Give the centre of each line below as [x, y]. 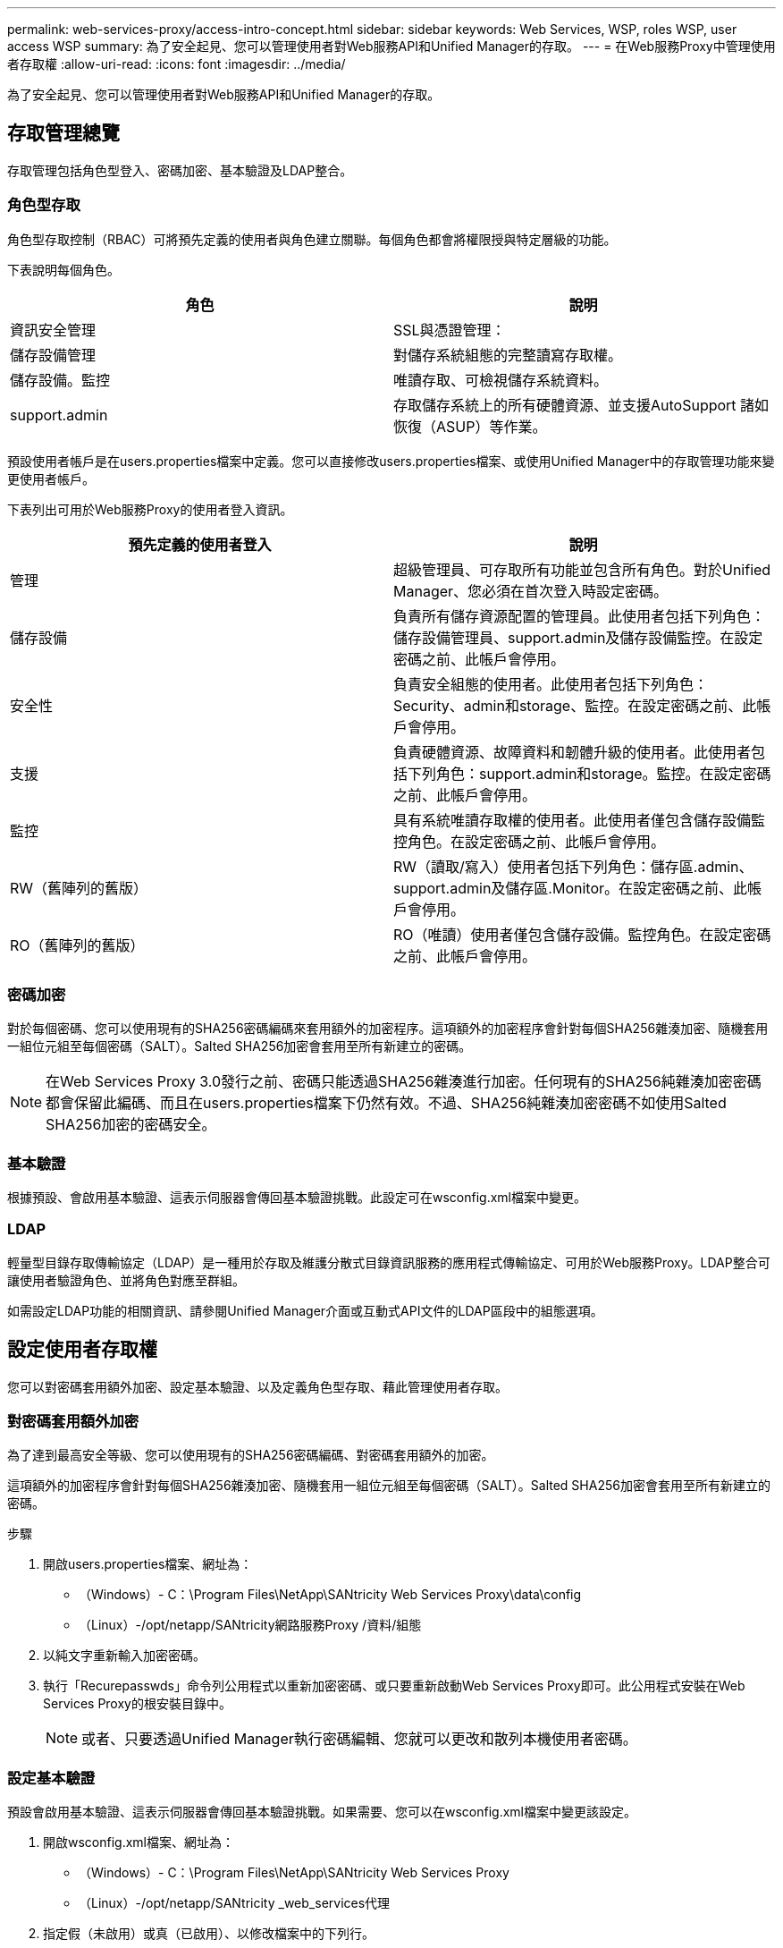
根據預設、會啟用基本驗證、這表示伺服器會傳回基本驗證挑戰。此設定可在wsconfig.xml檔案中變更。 [297, 1198]
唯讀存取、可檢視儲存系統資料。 [501, 380]
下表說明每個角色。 [63, 269]
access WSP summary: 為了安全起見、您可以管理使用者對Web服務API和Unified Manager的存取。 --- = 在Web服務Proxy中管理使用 [391, 46]
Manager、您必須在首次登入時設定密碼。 [531, 591]
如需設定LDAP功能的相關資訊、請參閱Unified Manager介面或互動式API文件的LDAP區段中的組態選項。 [305, 1310]
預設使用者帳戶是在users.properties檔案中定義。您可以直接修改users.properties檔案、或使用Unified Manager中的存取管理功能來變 [391, 461]
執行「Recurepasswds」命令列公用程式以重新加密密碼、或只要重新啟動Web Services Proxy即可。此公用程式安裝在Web [394, 1686]
